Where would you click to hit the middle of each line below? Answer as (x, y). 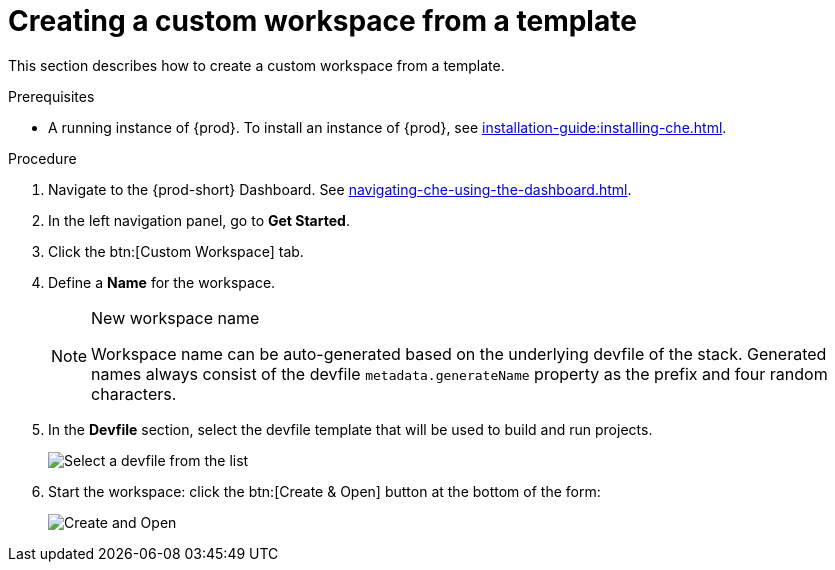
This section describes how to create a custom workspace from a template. (256, 65)
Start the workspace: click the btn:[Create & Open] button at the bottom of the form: (324, 491)
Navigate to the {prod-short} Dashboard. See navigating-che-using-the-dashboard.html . (340, 189)
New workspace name (175, 317)
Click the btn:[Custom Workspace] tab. (176, 251)
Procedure (42, 158)
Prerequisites (51, 96)
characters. (134, 393)
